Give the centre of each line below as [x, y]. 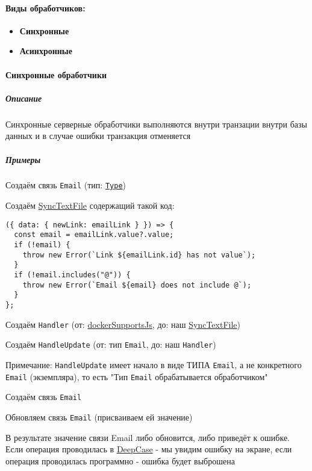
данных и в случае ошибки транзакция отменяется [98, 136]
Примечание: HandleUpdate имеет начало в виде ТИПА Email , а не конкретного [154, 364]
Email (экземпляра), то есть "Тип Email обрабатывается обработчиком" [137, 376]
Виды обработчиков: [45, 8]
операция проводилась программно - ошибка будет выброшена [120, 460]
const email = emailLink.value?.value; [94, 235]
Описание [24, 98]
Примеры [23, 159]
